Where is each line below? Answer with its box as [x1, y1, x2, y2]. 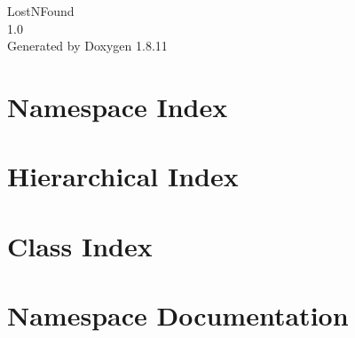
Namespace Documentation [7, 297, 349, 334]
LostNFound [7, 2, 75, 20]
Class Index [7, 227, 153, 263]
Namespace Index [7, 88, 228, 124]
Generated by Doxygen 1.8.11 [7, 36, 168, 55]
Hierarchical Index [7, 158, 239, 194]
